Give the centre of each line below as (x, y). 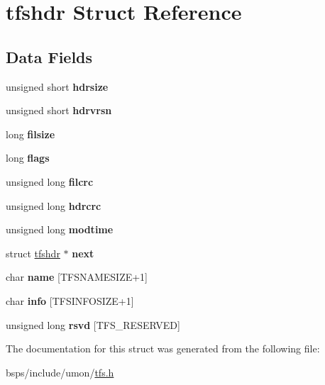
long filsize (31, 134)
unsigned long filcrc (50, 181)
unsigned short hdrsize (57, 86)
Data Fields (49, 56)
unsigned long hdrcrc (54, 205)
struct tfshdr (33, 253)
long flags (28, 158)
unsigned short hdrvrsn (59, 110)
